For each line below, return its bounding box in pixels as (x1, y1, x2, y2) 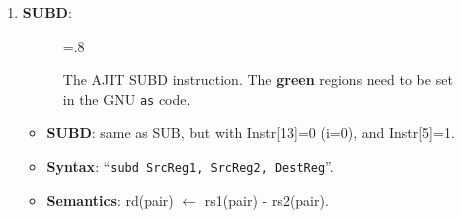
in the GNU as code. (62, 88, 191, 109)
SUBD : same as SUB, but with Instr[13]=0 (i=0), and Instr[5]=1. (46, 122, 455, 143)
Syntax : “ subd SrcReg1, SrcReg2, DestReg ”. (46, 156, 334, 177)
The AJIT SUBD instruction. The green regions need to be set (62, 69, 453, 90)
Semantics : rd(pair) (46, 189, 174, 210)
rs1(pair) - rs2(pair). (204, 189, 329, 210)
